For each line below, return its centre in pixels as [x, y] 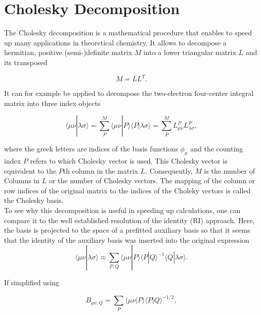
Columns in [22, 180]
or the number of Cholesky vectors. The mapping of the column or [152, 180]
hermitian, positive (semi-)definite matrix [68, 52]
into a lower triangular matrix [190, 52]
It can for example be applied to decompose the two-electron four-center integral [129, 93]
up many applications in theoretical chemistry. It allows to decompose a [115, 42]
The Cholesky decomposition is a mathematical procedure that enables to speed [128, 33]
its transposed [26, 62]
